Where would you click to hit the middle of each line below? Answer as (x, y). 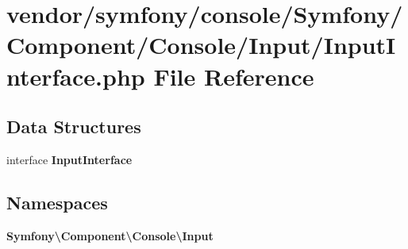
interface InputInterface (69, 159)
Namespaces (57, 202)
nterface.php (76, 76)
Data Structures (74, 126)
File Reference (234, 76)
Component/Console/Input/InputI (201, 45)
